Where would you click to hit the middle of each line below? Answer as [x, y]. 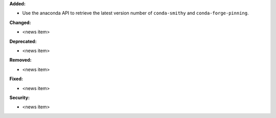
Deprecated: [23, 41]
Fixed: [16, 79]
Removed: [20, 60]
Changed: [20, 22]
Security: [20, 98]
